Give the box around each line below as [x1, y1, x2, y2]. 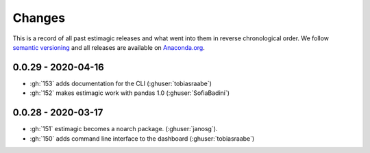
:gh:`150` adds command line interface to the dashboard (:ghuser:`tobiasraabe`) [29, 134, 255, 143]
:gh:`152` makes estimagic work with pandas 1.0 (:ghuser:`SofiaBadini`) [29, 89, 230, 97]
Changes [12, 10, 65, 25]
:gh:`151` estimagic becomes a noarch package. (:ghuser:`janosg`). [29, 125, 218, 133]
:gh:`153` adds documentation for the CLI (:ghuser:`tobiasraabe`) [29, 79, 212, 87]
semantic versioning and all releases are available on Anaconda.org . [12, 43, 205, 51]
